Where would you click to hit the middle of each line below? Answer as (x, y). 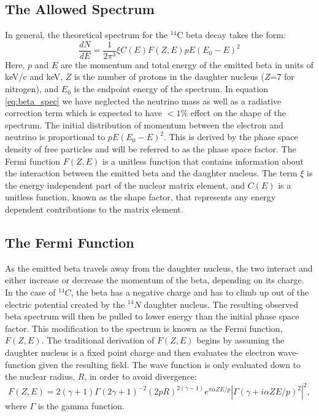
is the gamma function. (81, 406)
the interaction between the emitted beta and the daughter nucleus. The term (151, 173)
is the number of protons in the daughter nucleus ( (169, 77)
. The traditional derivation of (98, 340)
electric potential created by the (65, 304)
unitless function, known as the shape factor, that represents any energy (140, 197)
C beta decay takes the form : (231, 35)
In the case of (30, 292)
